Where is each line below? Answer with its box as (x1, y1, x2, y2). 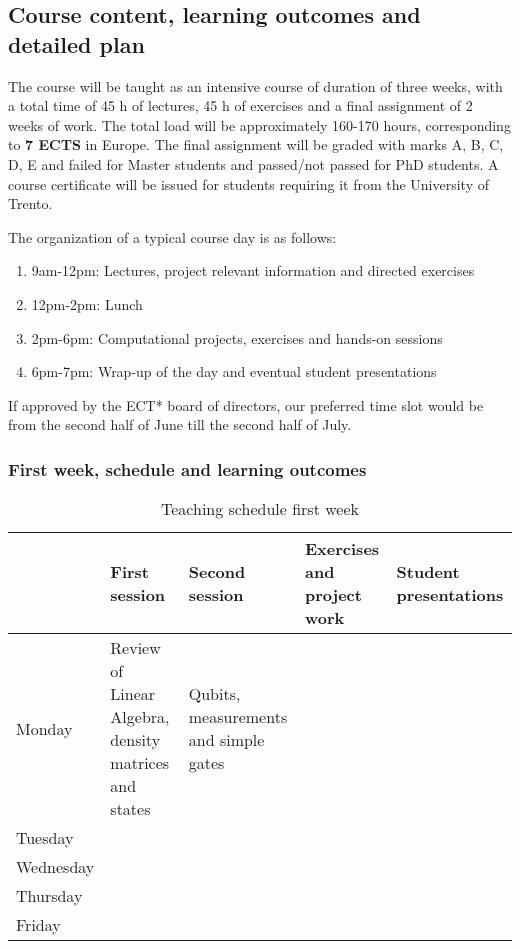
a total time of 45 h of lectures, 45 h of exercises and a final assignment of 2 (8, 95, 473, 116)
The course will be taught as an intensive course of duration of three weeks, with (8, 75, 503, 96)
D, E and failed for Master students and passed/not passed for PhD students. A (8, 153, 499, 174)
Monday (16, 716, 73, 740)
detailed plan (8, 28, 145, 59)
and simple (188, 728, 265, 752)
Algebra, (110, 705, 170, 729)
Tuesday (16, 826, 74, 850)
